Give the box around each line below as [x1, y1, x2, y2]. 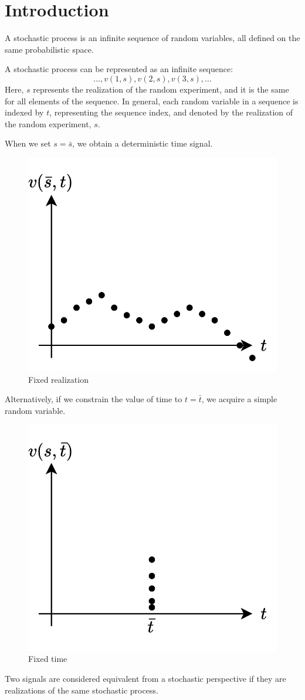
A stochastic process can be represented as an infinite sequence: [5, 63, 233, 75]
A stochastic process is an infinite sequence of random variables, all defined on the [5, 32, 300, 44]
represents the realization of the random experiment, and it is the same [33, 83, 289, 95]
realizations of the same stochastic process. [5, 684, 158, 696]
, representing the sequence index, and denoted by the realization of [49, 106, 293, 118]
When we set [5, 137, 51, 149]
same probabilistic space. [5, 43, 94, 55]
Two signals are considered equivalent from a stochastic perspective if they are [5, 672, 286, 684]
